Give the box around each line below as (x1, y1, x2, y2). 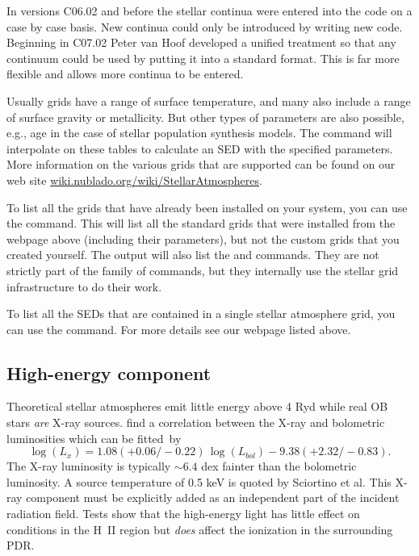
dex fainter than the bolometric (201, 458, 357, 474)
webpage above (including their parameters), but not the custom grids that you (6, 230, 400, 247)
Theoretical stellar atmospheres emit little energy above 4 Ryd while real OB (6, 398, 388, 415)
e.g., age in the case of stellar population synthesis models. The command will (6, 124, 392, 141)
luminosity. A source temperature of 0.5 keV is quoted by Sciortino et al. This (6, 473, 392, 490)
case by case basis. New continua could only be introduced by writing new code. (6, 18, 403, 35)
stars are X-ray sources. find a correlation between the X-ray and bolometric (6, 414, 385, 431)
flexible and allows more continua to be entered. (6, 65, 244, 82)
